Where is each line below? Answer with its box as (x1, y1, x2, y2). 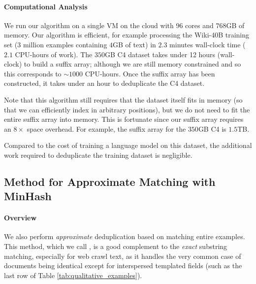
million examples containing (23, 39, 107, 49)
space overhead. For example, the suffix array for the (27, 123, 186, 134)
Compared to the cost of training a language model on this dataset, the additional (4, 140, 252, 150)
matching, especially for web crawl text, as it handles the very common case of (4, 250, 241, 261)
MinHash (4, 188, 52, 204)
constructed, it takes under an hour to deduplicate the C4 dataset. (4, 78, 205, 88)
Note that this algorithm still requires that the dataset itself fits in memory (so (4, 94, 243, 105)
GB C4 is (198, 123, 226, 134)
